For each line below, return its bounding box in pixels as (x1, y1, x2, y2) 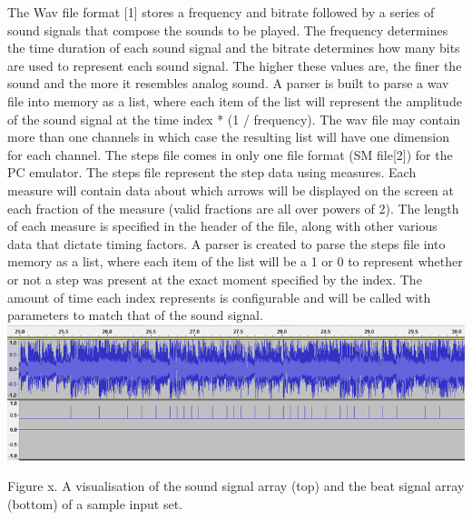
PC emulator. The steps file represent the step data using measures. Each (7, 163, 417, 182)
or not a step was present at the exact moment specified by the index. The (7, 269, 422, 288)
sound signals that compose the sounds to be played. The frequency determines (7, 20, 448, 39)
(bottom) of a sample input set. (7, 495, 183, 514)
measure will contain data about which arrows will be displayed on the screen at (7, 180, 454, 199)
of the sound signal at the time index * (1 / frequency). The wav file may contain (7, 109, 461, 128)
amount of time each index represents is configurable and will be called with (7, 287, 431, 306)
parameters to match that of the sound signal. (7, 305, 263, 325)
